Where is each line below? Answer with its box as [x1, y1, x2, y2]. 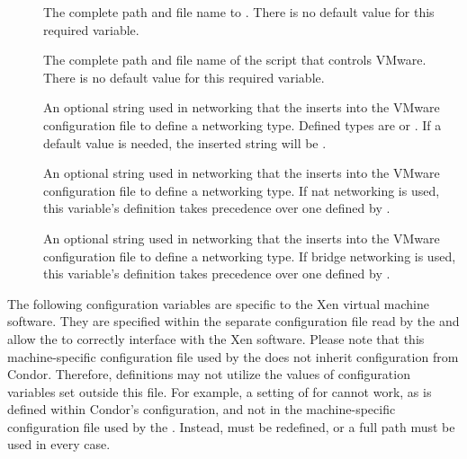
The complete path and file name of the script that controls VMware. [43, 50, 427, 69]
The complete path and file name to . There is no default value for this [43, 3, 435, 21]
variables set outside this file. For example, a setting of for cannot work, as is [7, 382, 432, 401]
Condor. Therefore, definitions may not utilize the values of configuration [7, 365, 410, 384]
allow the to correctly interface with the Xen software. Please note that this [7, 329, 425, 348]
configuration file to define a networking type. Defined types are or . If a [43, 115, 442, 134]
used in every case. [7, 435, 111, 454]
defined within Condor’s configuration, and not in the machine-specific [7, 400, 396, 419]
